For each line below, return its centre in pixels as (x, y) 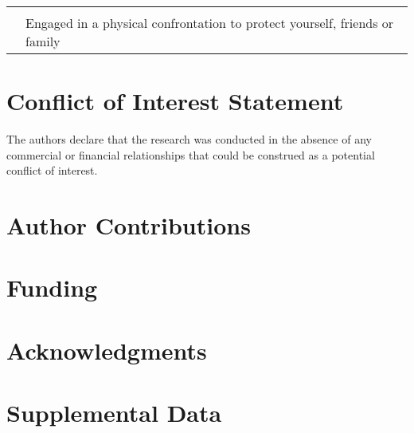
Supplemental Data (114, 413)
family (43, 41)
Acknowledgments (107, 350)
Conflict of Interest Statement (175, 101)
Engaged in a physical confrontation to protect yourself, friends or (210, 23)
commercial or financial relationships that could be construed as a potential (191, 154)
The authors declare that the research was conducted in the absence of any (189, 139)
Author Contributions (129, 225)
